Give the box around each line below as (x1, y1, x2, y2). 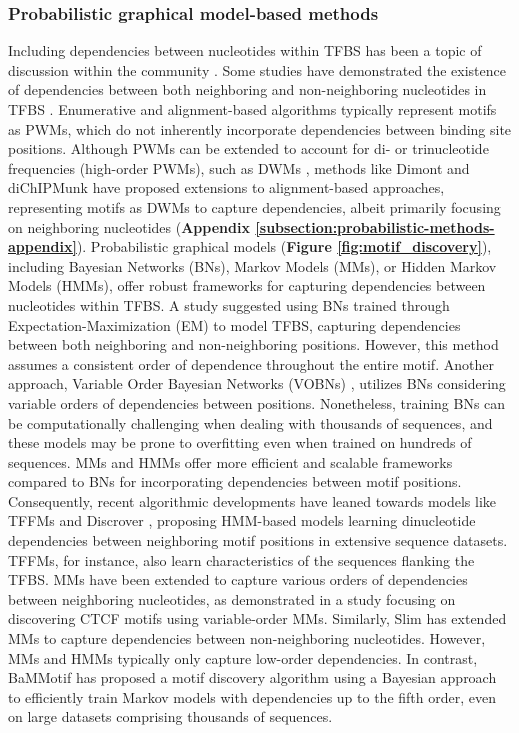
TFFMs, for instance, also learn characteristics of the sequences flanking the (8, 549, 475, 570)
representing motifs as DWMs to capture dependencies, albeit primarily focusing (8, 196, 501, 217)
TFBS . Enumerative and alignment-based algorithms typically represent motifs (8, 99, 497, 119)
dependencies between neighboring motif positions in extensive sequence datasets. (8, 530, 508, 551)
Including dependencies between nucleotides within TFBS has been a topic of (8, 40, 482, 61)
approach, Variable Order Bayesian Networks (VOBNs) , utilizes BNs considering (8, 373, 506, 394)
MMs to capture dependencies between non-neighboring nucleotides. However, (8, 628, 486, 649)
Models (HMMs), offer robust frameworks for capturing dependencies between (8, 275, 486, 296)
